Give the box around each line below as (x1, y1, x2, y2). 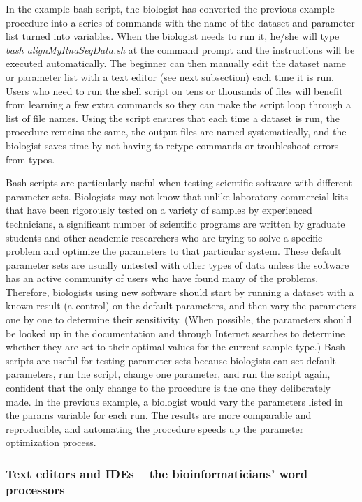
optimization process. (6, 435, 96, 450)
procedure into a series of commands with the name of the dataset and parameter (6, 15, 355, 29)
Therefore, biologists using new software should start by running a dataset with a (6, 284, 354, 299)
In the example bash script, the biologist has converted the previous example (6, 1, 335, 15)
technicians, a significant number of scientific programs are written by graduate (6, 216, 345, 230)
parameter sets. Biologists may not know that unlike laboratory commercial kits (6, 189, 348, 203)
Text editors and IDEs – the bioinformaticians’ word (6, 464, 308, 482)
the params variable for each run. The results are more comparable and (6, 408, 312, 422)
